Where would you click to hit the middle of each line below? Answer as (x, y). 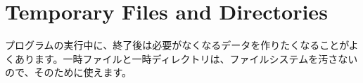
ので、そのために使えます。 (69, 72)
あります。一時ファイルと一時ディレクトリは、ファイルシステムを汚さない (186, 58)
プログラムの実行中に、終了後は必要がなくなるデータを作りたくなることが (177, 45)
